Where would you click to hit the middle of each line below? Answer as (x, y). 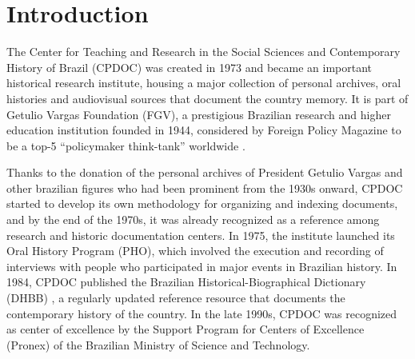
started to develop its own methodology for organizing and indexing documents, (202, 203)
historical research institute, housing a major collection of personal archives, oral (204, 83)
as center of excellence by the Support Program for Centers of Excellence (186, 329)
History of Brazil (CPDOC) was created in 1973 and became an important (190, 67)
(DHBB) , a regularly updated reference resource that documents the (176, 298)
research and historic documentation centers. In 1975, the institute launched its (201, 235)
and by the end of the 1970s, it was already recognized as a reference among (193, 219)
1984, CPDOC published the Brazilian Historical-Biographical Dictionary (186, 282)
